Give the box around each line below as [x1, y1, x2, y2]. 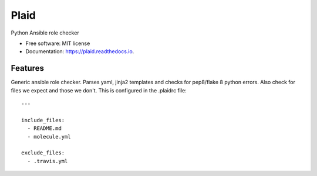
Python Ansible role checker [11, 29, 79, 36]
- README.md [27, 125, 62, 132]
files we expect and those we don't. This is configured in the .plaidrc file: [11, 87, 187, 94]
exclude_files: [21, 150, 65, 156]
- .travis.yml [27, 158, 68, 164]
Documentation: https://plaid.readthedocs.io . [25, 48, 134, 55]
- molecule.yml [27, 133, 71, 140]
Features [11, 63, 44, 73]
